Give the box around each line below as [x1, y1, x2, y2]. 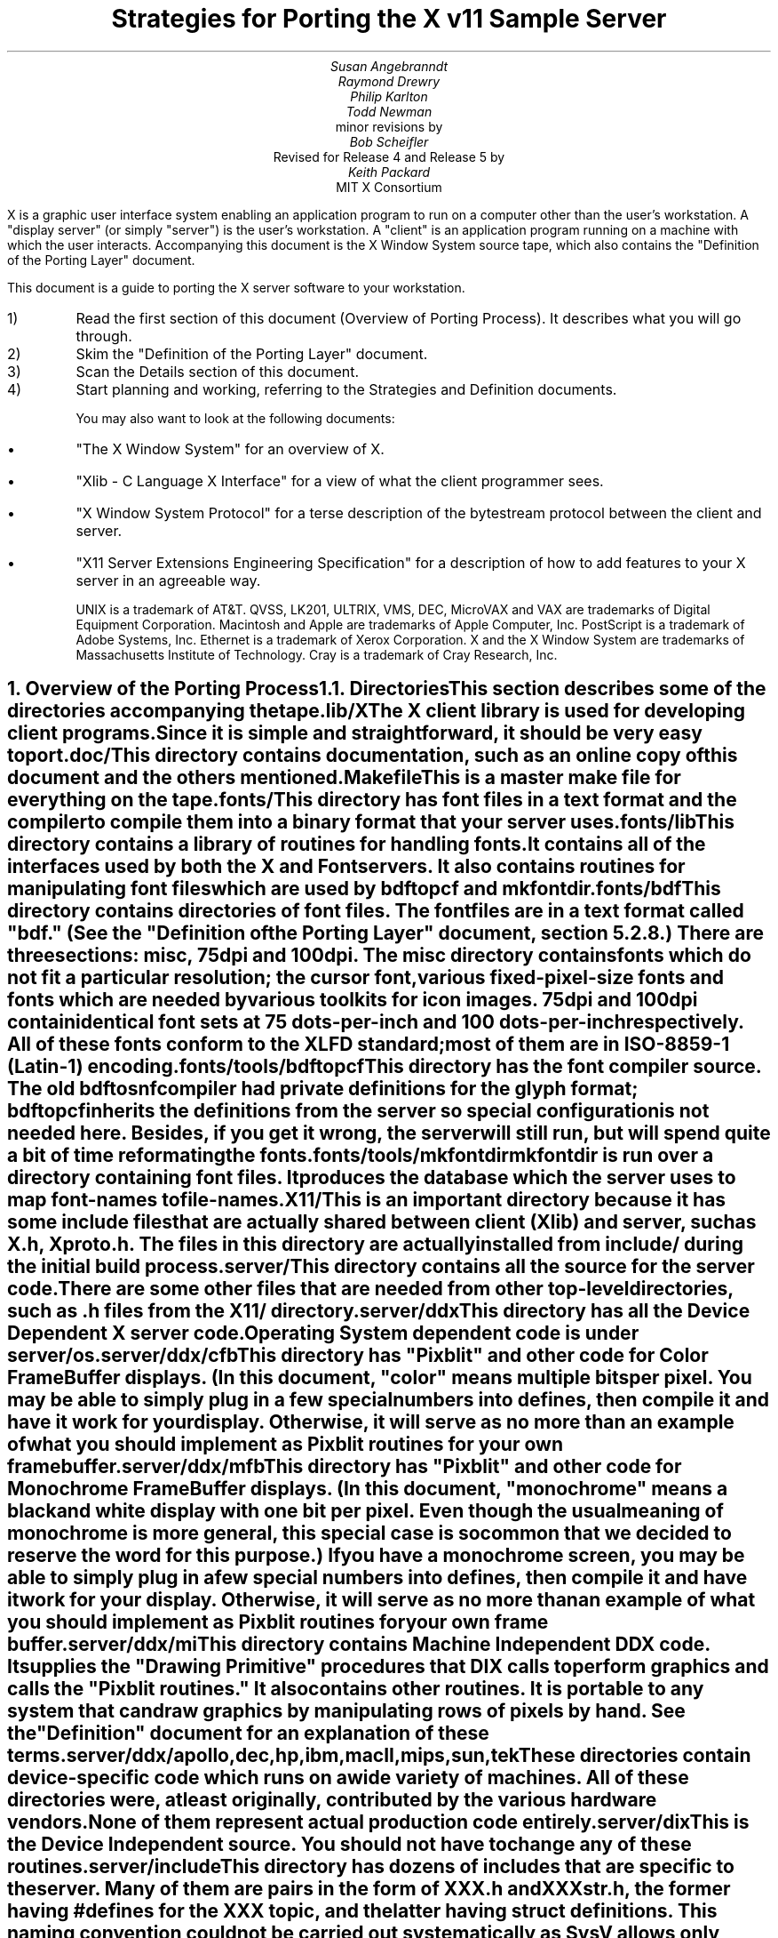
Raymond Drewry [337, 73, 441, 89]
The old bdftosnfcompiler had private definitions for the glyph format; [7, 1077, 639, 1101]
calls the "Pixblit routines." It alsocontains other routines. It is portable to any [7, 1678, 704, 1701]
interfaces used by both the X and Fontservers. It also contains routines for [7, 855, 686, 878]
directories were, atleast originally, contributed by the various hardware [7, 1789, 657, 1812]
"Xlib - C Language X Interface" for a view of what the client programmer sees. [75, 471, 604, 490]
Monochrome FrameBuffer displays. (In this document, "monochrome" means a [7, 1478, 728, 1501]
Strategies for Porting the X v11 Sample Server [111, 4, 667, 34]
